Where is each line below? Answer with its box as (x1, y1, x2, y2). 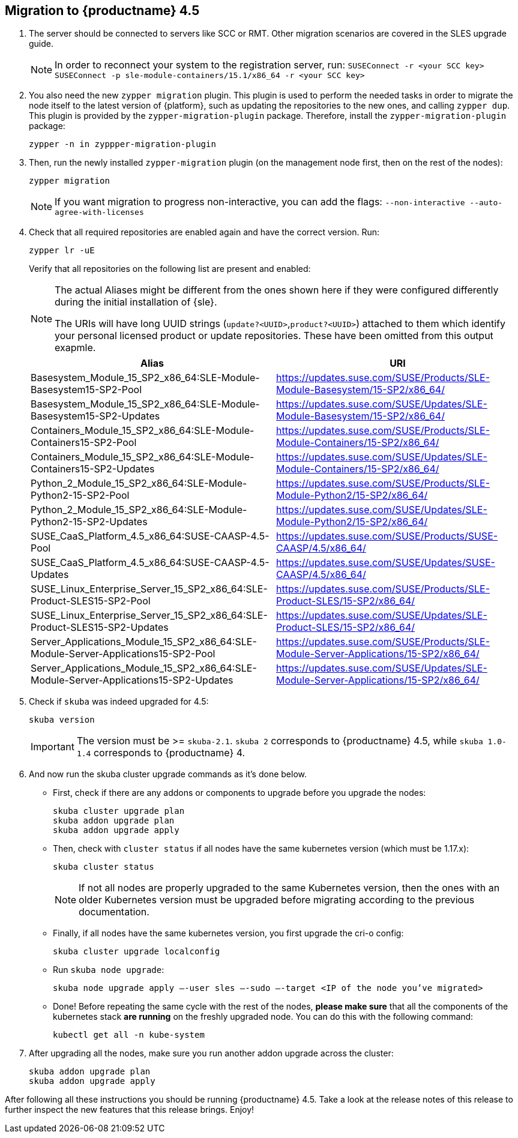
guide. (29, 38, 54, 49)
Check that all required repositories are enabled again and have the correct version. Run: (29, 227, 380, 238)
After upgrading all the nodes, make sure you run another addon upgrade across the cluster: (29, 1048, 394, 1059)
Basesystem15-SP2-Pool (31, 384, 142, 396)
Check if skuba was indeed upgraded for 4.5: (29, 696, 209, 707)
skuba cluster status (53, 862, 154, 872)
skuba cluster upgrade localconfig (53, 947, 220, 957)
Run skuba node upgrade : (53, 965, 164, 975)
